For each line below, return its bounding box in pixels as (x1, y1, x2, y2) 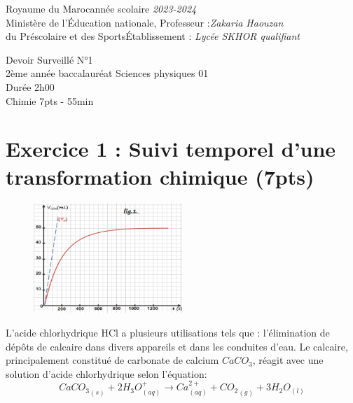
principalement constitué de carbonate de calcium (6, 353, 219, 367)
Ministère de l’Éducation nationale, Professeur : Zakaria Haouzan (6, 15, 284, 29)
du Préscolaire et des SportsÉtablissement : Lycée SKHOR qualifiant (6, 29, 300, 43)
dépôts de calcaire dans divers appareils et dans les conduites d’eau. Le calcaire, (6, 339, 348, 353)
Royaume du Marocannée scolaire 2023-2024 (6, 1, 197, 15)
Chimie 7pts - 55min (6, 93, 94, 108)
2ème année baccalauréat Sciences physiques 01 (6, 66, 209, 80)
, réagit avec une (252, 353, 324, 367)
